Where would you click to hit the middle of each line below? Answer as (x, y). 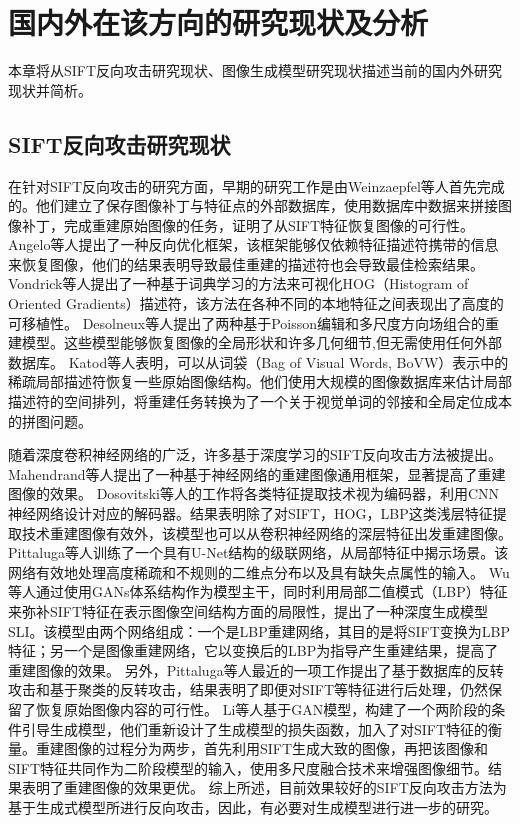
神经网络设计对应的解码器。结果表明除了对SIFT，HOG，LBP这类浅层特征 (250, 513)
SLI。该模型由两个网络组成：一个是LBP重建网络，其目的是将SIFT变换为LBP (259, 630)
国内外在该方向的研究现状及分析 (218, 22)
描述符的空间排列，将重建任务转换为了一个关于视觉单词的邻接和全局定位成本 (260, 401)
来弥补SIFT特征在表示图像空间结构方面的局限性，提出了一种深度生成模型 (248, 610)
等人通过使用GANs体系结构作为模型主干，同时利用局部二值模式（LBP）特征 (258, 591)
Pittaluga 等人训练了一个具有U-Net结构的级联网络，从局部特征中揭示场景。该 (258, 552)
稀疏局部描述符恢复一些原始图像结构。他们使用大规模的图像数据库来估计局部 (260, 381)
